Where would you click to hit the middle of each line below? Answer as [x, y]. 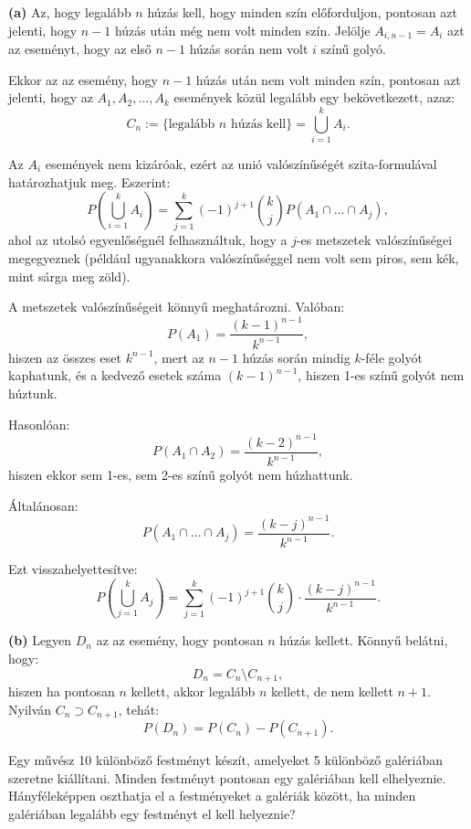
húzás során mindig [296, 357]
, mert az [179, 357]
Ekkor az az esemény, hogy [84, 79]
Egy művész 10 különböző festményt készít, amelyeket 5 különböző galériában [226, 760]
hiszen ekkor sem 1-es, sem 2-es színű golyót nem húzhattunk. [181, 475]
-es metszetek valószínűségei [374, 240]
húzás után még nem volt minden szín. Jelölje [242, 30]
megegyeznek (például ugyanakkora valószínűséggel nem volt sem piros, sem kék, [234, 258]
